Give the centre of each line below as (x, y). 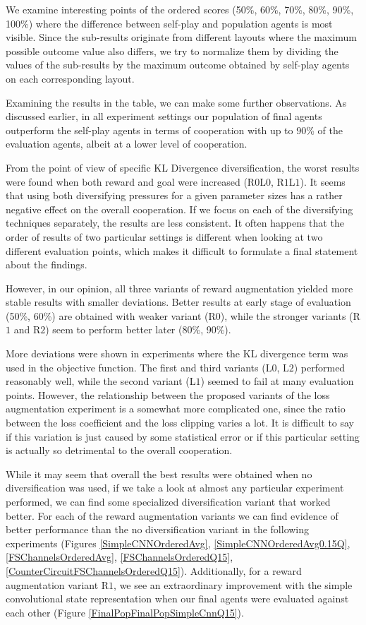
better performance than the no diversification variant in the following (158, 529)
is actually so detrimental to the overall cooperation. (119, 450)
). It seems (323, 181)
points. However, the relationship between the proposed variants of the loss (168, 394)
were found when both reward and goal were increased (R (130, 181)
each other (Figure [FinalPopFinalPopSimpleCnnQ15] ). (125, 612)
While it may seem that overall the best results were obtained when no (159, 474)
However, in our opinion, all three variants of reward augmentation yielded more (179, 288)
